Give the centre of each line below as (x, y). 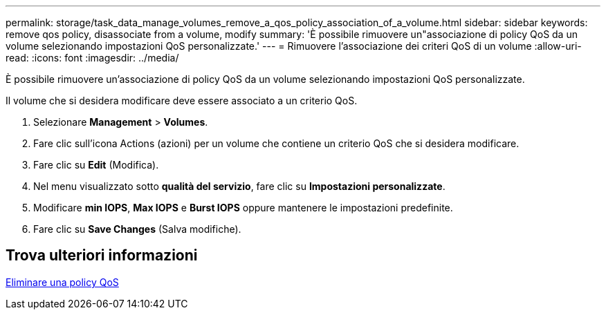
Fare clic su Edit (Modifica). (96, 165)
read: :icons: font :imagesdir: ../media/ (92, 58)
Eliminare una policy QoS (62, 282)
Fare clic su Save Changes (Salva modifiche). (137, 229)
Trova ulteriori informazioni (102, 256)
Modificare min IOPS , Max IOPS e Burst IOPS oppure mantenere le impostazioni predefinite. (243, 208)
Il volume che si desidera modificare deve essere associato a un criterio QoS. (182, 101)
